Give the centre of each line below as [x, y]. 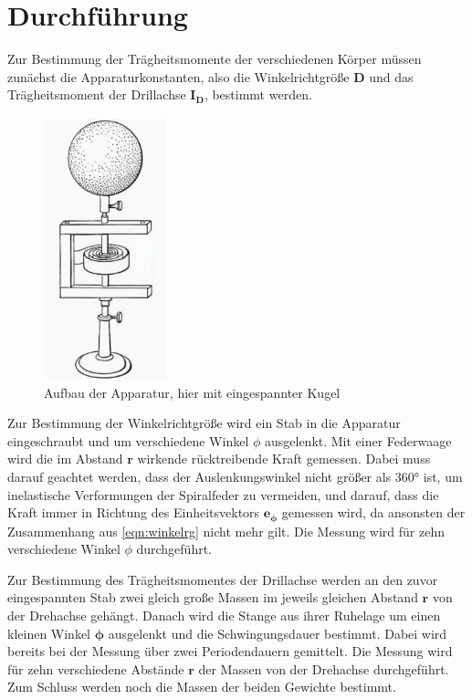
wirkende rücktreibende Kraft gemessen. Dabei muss [284, 459]
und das [391, 76]
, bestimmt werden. [258, 94]
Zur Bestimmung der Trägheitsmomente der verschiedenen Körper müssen [215, 59]
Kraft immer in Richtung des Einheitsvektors [134, 512]
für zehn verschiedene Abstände [96, 668]
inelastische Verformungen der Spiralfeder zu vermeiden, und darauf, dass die [223, 494]
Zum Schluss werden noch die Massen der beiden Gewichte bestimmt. [202, 687]
